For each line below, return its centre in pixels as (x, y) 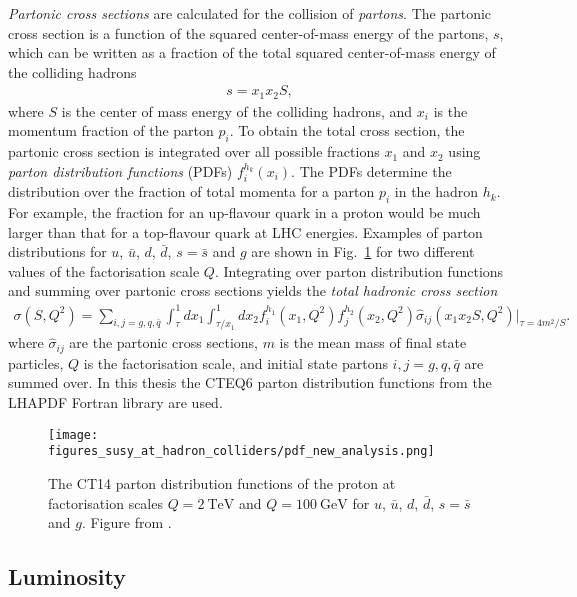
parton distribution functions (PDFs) (120, 170)
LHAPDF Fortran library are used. (115, 402)
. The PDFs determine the (371, 170)
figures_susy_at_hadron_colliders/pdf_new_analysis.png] (241, 451)
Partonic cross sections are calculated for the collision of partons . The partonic (250, 13)
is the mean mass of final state (373, 342)
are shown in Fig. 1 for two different (363, 251)
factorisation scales (105, 502)
